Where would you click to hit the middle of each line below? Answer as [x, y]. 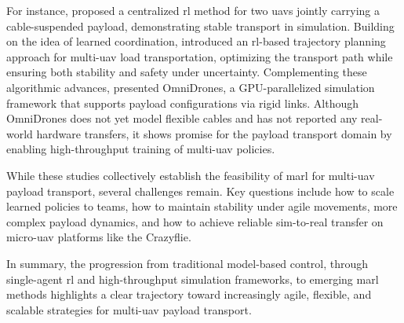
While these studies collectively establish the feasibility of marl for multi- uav [191, 175]
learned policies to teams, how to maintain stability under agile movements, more [202, 206]
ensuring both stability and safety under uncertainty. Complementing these [187, 72]
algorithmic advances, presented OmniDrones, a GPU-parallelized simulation [191, 87]
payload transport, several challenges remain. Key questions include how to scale [200, 191]
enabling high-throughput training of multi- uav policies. [141, 149]
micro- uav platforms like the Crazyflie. [99, 237]
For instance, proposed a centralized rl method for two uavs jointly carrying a [193, 10]
